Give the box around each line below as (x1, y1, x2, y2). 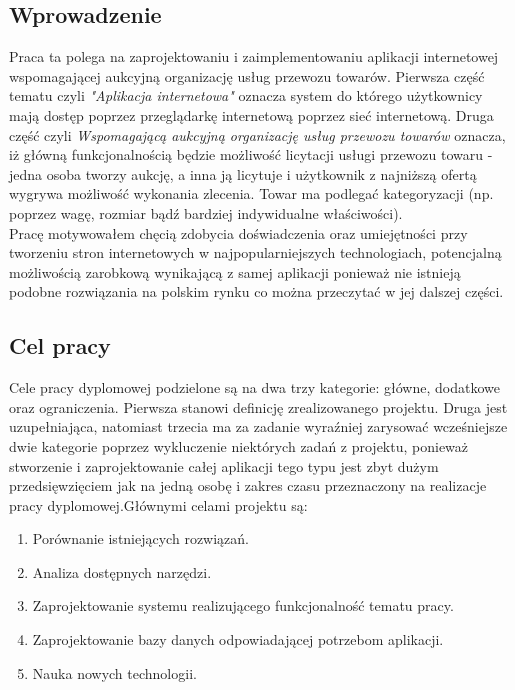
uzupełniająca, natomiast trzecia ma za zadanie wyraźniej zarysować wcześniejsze (9, 416, 508, 437)
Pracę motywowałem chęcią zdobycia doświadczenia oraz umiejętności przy (9, 222, 468, 243)
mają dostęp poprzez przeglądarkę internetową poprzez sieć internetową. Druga (9, 104, 494, 125)
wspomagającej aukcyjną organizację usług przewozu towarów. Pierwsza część (9, 65, 485, 86)
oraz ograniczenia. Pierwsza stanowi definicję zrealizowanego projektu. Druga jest (9, 396, 508, 417)
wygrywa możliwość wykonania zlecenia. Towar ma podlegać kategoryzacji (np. (9, 183, 494, 204)
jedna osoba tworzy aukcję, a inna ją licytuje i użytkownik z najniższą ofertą (9, 163, 477, 184)
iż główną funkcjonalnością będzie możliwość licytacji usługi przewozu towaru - (9, 144, 493, 165)
